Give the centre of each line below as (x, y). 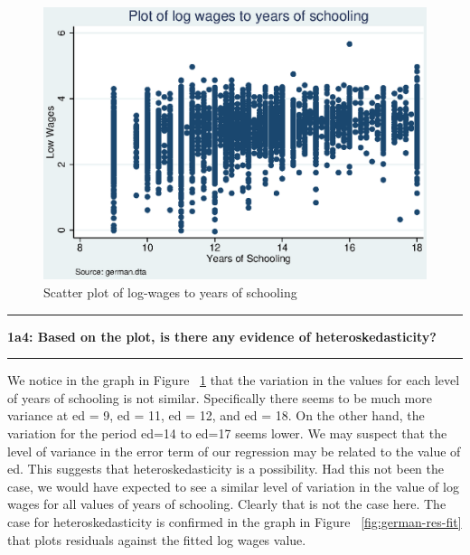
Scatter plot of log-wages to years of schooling (170, 292)
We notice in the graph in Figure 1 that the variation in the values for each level (234, 380)
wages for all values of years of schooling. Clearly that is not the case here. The (227, 504)
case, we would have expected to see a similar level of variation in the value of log (233, 486)
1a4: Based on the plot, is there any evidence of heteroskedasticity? (222, 336)
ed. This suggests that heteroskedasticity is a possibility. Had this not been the (226, 469)
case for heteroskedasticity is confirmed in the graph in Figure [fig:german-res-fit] (235, 521)
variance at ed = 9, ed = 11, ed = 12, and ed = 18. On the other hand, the (216, 415)
